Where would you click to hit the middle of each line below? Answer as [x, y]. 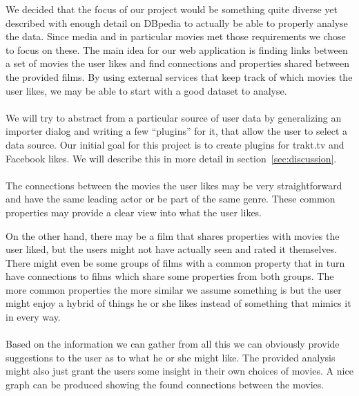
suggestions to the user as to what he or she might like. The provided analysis [171, 357]
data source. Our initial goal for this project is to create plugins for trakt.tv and [175, 144]
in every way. [33, 317]
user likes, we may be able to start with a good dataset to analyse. [146, 90]
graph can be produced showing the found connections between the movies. [165, 385]
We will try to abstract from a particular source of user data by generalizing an [174, 117]
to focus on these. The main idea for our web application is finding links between [177, 49]
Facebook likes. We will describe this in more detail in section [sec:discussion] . [171, 158]
